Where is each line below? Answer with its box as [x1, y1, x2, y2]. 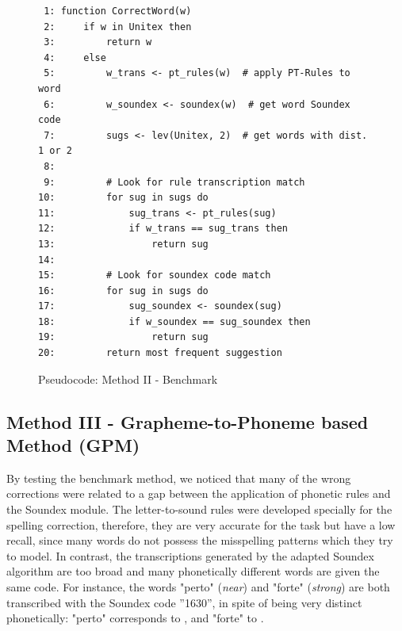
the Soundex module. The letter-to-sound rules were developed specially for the [6, 501, 392, 518]
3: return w [44, 36, 152, 48]
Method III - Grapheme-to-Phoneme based [6, 409, 369, 434]
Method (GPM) [6, 433, 140, 457]
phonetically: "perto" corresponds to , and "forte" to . [6, 610, 264, 626]
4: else [44, 52, 106, 63]
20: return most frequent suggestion [38, 347, 282, 359]
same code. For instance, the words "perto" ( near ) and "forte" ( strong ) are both [6, 579, 390, 595]
